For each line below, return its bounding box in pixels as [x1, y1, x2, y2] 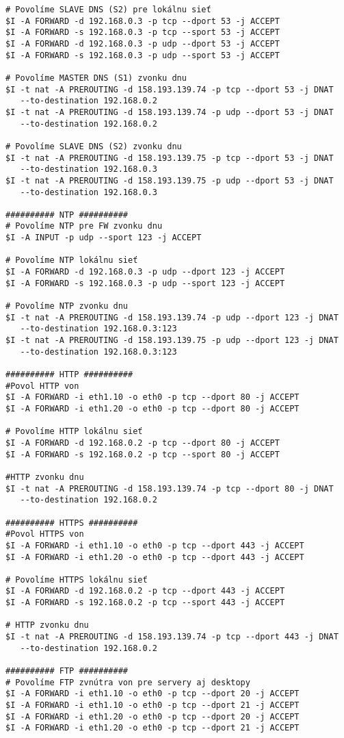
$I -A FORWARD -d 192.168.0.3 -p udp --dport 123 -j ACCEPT [5, 267, 285, 277]
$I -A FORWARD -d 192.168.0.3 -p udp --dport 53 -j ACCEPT [5, 38, 280, 49]
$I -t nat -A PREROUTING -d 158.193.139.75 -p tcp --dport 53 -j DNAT [5, 153, 334, 163]
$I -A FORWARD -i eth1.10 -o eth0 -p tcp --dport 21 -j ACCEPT [5, 700, 300, 711]
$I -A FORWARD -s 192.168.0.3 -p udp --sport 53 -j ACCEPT [5, 50, 280, 60]
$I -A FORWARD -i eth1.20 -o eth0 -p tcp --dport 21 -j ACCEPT [5, 723, 300, 733]
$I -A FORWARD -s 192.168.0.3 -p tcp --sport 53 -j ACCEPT [5, 27, 280, 38]
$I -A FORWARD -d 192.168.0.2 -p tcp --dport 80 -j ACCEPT [5, 437, 280, 448]
